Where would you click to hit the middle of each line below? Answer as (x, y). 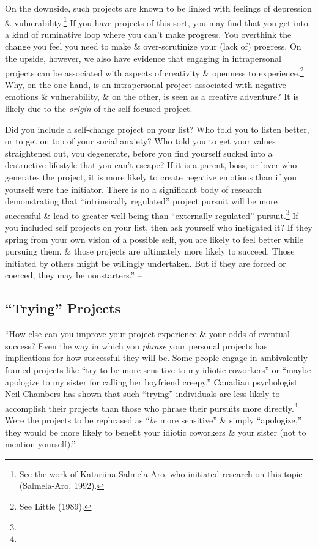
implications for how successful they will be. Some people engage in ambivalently (156, 358)
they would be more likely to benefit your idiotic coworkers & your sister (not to (156, 432)
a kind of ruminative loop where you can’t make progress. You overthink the (148, 34)
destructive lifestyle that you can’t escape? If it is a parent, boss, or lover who (151, 165)
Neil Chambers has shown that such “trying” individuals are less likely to (142, 394)
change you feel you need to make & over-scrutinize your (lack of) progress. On (153, 46)
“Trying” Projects (63, 308)
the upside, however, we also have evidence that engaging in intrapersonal (143, 58)
